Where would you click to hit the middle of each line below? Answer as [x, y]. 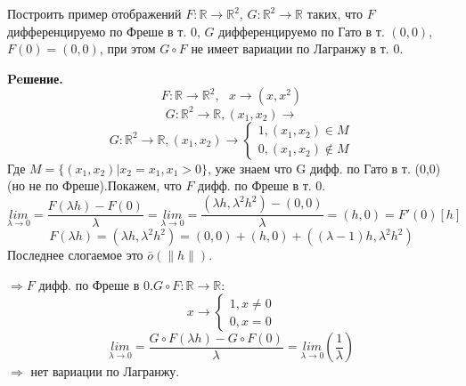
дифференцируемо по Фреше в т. [97, 31]
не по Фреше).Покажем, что [105, 185]
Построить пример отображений [94, 13]
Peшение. [35, 78]
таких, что [335, 13]
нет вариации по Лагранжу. [105, 371]
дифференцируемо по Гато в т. [302, 31]
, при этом [127, 48]
